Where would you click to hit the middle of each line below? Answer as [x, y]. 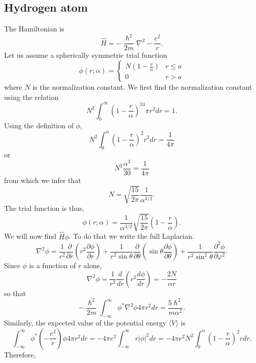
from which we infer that [43, 180]
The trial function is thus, [44, 208]
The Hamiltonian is [34, 29]
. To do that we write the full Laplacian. [131, 236]
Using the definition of [39, 125]
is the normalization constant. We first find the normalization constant [142, 86]
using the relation [31, 97]
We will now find [30, 236]
